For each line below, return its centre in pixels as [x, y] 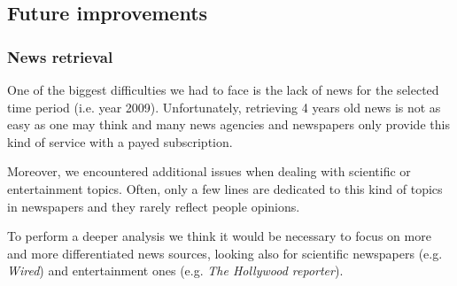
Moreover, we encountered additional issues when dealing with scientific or [209, 171]
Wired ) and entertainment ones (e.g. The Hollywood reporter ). [175, 271]
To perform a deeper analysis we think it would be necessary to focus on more [219, 236]
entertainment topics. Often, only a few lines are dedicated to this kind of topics [225, 188]
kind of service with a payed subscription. [120, 141]
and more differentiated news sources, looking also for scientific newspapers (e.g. [225, 253]
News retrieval [60, 56]
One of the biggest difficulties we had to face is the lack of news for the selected [223, 89]
